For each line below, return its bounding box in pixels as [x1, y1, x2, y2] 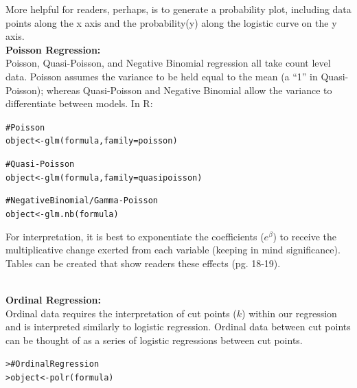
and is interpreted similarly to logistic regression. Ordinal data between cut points [5, 319, 351, 334]
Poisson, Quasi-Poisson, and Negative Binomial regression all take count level [5, 56, 331, 70]
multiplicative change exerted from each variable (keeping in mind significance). [5, 242, 341, 257]
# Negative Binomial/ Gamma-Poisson [5, 196, 158, 206]
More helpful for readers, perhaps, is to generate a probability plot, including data [5, 2, 352, 16]
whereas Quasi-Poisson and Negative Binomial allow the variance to [46, 82, 332, 97]
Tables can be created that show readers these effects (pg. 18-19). [5, 255, 281, 270]
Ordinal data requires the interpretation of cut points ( [5, 306, 237, 320]
